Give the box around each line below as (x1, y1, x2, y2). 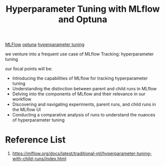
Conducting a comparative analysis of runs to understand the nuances (12, 112, 156, 118)
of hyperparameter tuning (12, 117, 65, 123)
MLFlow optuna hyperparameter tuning (5, 42, 85, 48)
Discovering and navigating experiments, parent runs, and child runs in (12, 102, 156, 108)
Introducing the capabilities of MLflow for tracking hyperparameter (12, 75, 148, 82)
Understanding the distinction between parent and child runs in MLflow (12, 86, 157, 92)
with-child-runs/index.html (12, 156, 66, 162)
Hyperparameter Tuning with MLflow (5, 3, 160, 15)
